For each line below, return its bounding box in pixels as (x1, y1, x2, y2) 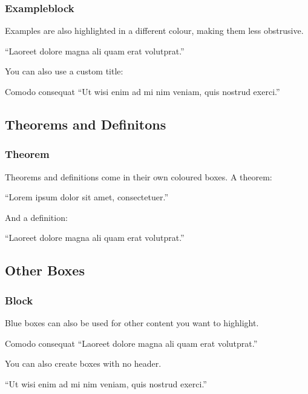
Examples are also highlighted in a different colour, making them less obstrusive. (5, 24, 304, 37)
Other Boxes (5, 261, 85, 280)
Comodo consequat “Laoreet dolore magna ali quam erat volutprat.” (5, 337, 258, 349)
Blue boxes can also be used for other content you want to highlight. (5, 316, 259, 329)
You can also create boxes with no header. (5, 357, 162, 370)
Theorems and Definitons (5, 114, 166, 133)
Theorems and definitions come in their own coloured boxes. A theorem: (5, 170, 272, 183)
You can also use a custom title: (5, 65, 123, 77)
